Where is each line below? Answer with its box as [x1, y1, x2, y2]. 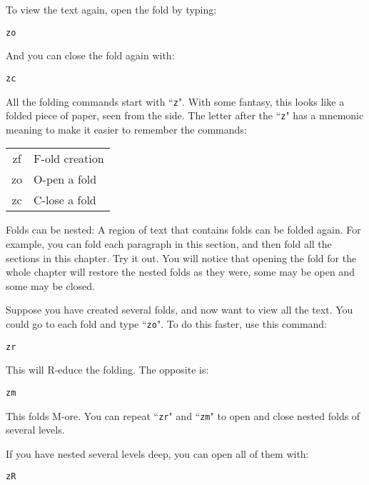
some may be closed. [6, 278, 95, 293]
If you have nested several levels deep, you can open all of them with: [6, 446, 309, 461]
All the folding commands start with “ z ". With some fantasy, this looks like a [6, 94, 345, 109]
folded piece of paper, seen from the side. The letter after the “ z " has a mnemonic [6, 108, 364, 123]
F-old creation [34, 150, 104, 167]
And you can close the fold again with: [6, 48, 175, 63]
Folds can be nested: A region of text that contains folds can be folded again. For [6, 222, 361, 237]
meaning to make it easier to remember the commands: [6, 121, 247, 136]
